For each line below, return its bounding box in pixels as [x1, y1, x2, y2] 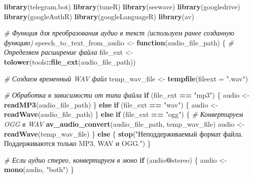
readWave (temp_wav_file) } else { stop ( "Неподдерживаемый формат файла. [4, 128, 243, 139]
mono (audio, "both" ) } [4, 164, 74, 175]
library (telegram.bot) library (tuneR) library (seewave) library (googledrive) [4, 1, 240, 11]
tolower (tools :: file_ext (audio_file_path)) [4, 56, 136, 67]
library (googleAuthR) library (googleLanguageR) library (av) [4, 11, 194, 21]
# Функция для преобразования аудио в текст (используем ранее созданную [4, 28, 234, 38]
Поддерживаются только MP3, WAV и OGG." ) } [4, 138, 151, 148]
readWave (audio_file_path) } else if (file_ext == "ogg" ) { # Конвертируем [4, 109, 243, 119]
